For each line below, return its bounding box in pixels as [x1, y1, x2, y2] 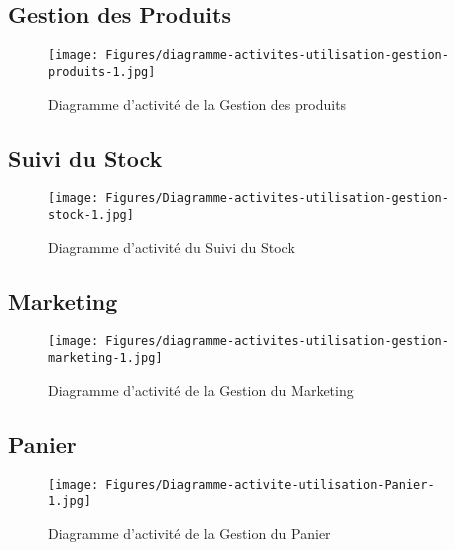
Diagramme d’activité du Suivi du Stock [48, 236, 295, 257]
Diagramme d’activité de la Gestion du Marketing [48, 379, 354, 400]
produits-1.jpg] [48, 64, 156, 79]
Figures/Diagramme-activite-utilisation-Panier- [105, 477, 435, 492]
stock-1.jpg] [48, 207, 134, 222]
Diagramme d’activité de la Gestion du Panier [48, 522, 331, 543]
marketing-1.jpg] [48, 351, 163, 366]
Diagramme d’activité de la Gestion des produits [48, 93, 347, 114]
